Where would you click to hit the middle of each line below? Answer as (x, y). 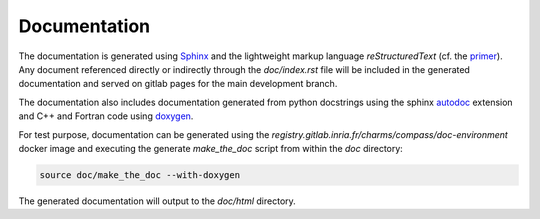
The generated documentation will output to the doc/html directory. (157, 201)
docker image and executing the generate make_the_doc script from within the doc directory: (211, 148)
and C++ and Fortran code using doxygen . (106, 116)
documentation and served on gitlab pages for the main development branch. (178, 84)
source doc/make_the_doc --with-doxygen (139, 174)
